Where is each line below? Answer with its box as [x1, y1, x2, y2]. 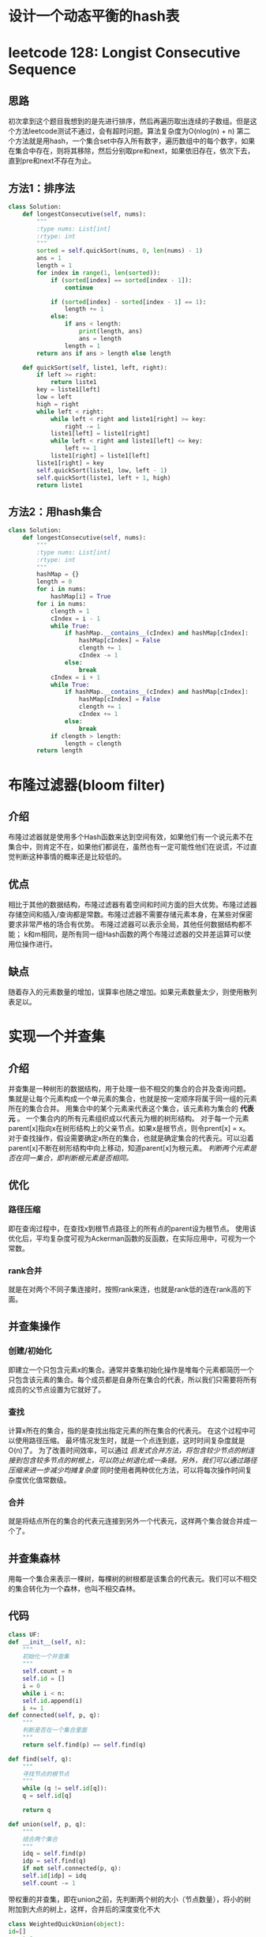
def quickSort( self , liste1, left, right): [22, 364, 168, 371]
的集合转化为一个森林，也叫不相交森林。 [8, 1584, 140, 1593]
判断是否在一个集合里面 [22, 1726, 88, 1735]
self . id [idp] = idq [22, 1872, 87, 1880]
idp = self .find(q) [22, 1857, 87, 1865]
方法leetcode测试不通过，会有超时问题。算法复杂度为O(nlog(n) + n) [14, 126, 235, 136]
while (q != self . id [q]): [22, 1784, 108, 1792]
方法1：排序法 [8, 181, 76, 194]
